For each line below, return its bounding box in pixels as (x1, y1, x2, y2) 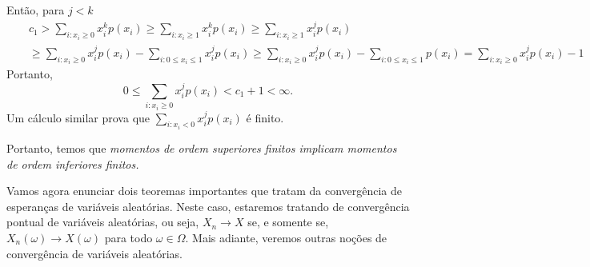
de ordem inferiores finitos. (6, 155, 139, 172)
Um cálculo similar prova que (6, 109, 151, 126)
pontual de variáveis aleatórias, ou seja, (6, 213, 199, 230)
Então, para (6, 2, 65, 18)
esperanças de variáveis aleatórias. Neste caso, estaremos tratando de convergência (6, 197, 410, 214)
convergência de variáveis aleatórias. (6, 245, 183, 261)
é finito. (246, 109, 284, 126)
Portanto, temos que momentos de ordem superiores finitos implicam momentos (6, 139, 397, 156)
